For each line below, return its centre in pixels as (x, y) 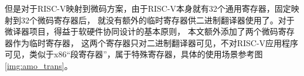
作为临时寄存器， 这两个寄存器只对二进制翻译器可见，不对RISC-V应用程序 (156, 42)
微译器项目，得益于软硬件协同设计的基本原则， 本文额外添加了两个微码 (141, 31)
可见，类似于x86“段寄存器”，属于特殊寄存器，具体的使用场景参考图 (134, 54)
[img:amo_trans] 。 (39, 65)
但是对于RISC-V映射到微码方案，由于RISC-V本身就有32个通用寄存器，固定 (148, 8)
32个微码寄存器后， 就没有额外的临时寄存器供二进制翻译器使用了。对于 (158, 20)
